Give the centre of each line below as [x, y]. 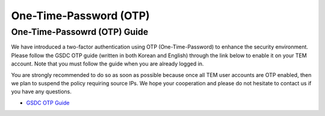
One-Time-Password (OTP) [80, 16]
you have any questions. [42, 92]
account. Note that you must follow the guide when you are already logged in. [107, 64]
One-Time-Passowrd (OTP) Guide [80, 32]
